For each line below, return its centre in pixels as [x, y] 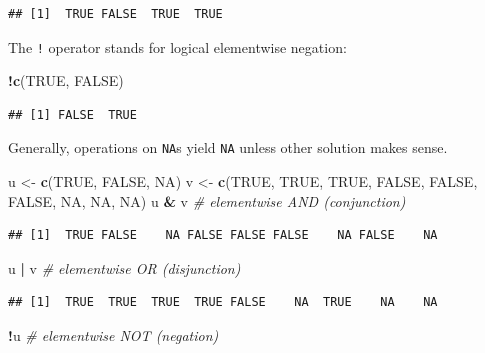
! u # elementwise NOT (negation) [113, 335]
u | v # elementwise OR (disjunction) [124, 267]
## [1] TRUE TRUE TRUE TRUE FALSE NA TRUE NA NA [223, 302]
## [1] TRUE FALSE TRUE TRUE [115, 14]
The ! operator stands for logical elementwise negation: [177, 46]
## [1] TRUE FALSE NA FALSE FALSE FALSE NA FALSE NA [223, 235]
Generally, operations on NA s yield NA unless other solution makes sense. [228, 147]
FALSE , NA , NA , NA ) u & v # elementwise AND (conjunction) [207, 200]
